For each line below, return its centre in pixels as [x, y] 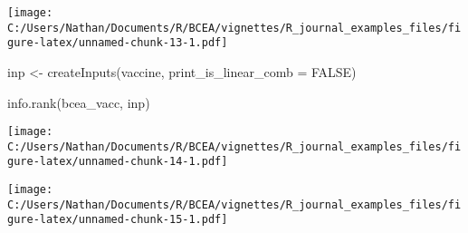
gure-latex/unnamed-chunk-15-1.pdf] [118, 220]
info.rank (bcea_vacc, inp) [79, 102]
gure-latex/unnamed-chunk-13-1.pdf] [118, 43]
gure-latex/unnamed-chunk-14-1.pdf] [118, 162]
